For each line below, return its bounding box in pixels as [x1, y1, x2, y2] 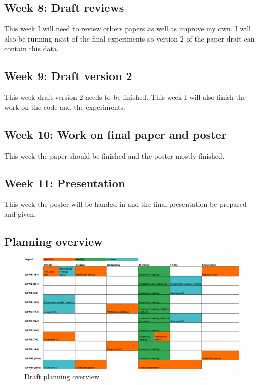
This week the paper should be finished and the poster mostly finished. [4, 150, 225, 161]
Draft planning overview [24, 371, 100, 381]
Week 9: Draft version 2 [4, 68, 132, 84]
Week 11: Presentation [4, 175, 125, 190]
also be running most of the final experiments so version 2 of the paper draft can [4, 33, 255, 44]
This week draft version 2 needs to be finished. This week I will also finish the [4, 92, 246, 102]
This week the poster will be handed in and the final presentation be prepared [4, 199, 247, 209]
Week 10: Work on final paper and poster [4, 126, 227, 142]
